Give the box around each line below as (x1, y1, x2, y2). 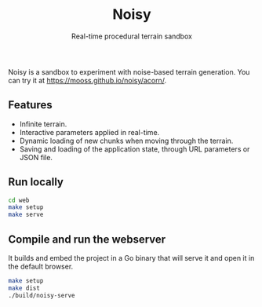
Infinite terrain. (19, 119, 67, 129)
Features (8, 98, 53, 111)
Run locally (8, 175, 64, 189)
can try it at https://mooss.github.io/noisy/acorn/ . (8, 75, 167, 85)
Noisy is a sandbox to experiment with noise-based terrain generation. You (8, 67, 250, 76)
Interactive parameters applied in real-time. (19, 127, 160, 137)
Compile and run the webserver (8, 232, 166, 246)
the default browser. (8, 261, 74, 271)
